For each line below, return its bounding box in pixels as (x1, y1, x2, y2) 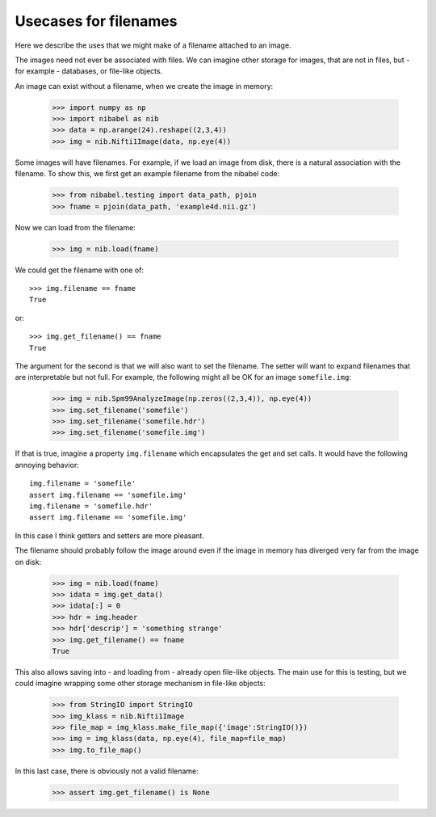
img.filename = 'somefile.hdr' (29, 502, 153, 511)
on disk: (15, 557, 42, 566)
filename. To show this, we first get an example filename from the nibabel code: (15, 169, 280, 179)
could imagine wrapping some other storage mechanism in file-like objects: (15, 679, 266, 689)
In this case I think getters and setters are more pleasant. (15, 530, 205, 541)
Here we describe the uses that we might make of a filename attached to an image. (15, 40, 291, 50)
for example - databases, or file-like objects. (15, 66, 163, 76)
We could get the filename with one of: (15, 265, 145, 275)
